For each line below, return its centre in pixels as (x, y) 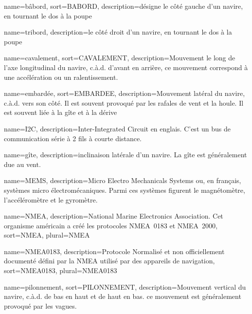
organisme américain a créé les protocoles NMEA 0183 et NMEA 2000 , (111, 225)
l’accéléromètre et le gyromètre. (51, 199)
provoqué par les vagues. (40, 305)
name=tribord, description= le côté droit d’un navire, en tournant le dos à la (118, 32)
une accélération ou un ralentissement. (61, 77)
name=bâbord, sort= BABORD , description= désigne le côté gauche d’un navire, (124, 6)
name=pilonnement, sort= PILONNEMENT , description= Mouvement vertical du (125, 286)
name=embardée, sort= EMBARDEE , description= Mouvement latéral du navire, (125, 93)
